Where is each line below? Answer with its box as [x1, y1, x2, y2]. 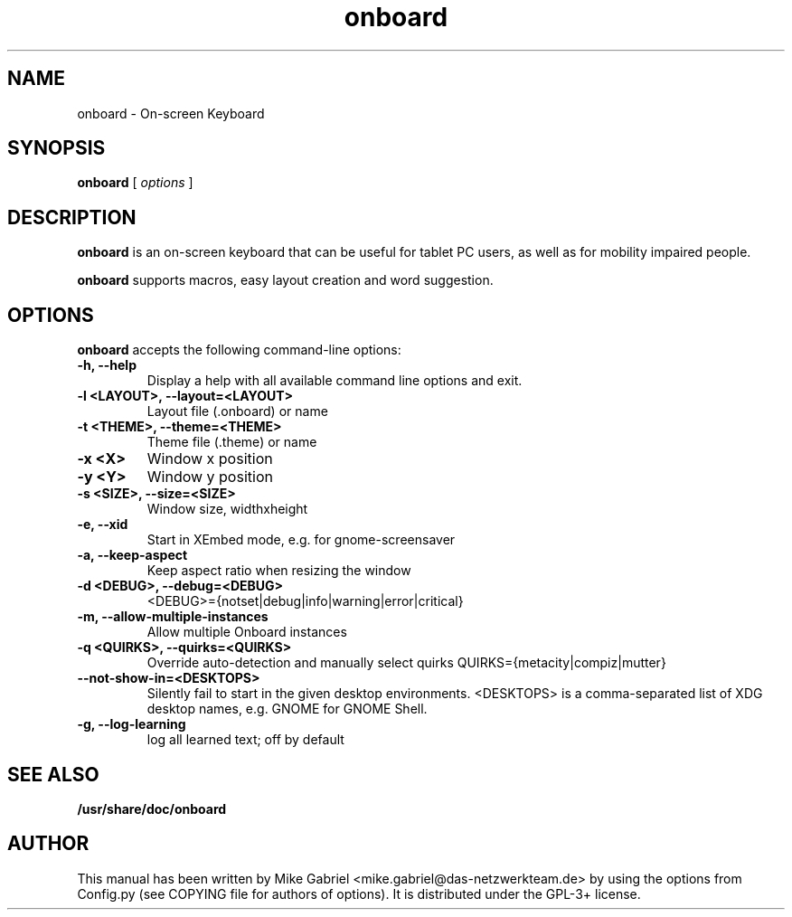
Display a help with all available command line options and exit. [146, 373, 523, 389]
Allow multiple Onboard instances [146, 624, 347, 640]
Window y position [146, 468, 273, 487]
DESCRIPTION [7, 205, 137, 229]
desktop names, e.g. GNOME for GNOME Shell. [146, 701, 428, 717]
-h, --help [77, 357, 137, 373]
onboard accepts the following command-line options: [77, 342, 401, 358]
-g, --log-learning [77, 716, 186, 733]
